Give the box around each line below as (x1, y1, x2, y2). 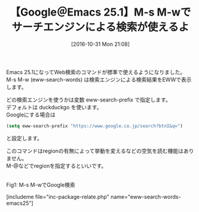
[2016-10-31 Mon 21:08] (71, 40, 130, 48)
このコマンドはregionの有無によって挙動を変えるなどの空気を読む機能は (6, 147, 184, 154)
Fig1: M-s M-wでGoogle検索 (6, 181, 76, 188)
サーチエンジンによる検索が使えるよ (11, 20, 189, 34)
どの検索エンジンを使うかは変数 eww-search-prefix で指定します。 (6, 96, 172, 103)
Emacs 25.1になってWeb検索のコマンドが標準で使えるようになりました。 (6, 68, 186, 75)
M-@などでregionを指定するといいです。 (6, 162, 107, 169)
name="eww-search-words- (110, 193, 181, 200)
